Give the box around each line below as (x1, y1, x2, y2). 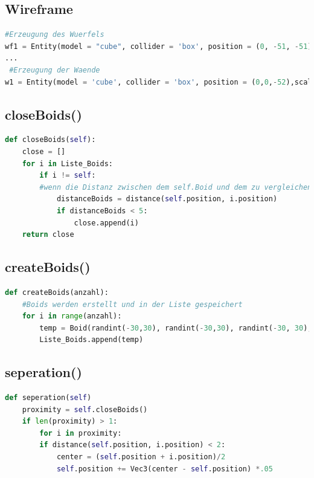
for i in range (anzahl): (22, 312, 122, 321)
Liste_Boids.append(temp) (39, 335, 144, 344)
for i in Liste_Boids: (22, 159, 114, 168)
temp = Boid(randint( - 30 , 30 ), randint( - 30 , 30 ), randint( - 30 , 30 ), (39, 323, 312, 332)
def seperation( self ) (5, 393, 92, 402)
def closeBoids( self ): (5, 135, 96, 144)
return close (22, 230, 74, 239)
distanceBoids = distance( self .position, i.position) (56, 195, 278, 204)
